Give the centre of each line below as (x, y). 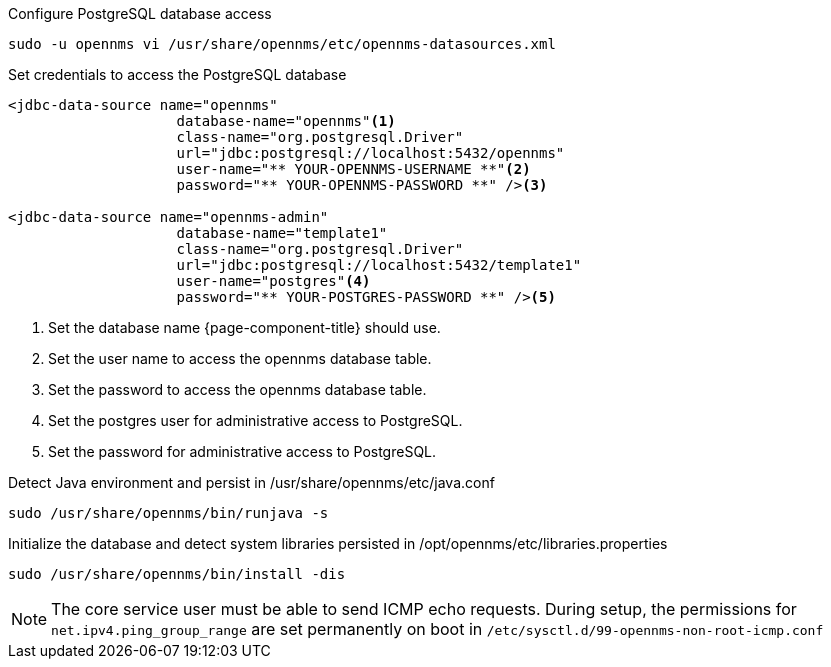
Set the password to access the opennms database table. (237, 389)
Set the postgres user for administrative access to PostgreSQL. (255, 420)
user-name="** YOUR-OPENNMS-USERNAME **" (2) (353, 169)
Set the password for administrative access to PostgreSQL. (242, 451)
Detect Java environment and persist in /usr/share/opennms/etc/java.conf (251, 482)
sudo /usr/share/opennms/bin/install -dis (177, 574)
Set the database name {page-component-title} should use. (244, 327)
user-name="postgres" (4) (273, 281)
